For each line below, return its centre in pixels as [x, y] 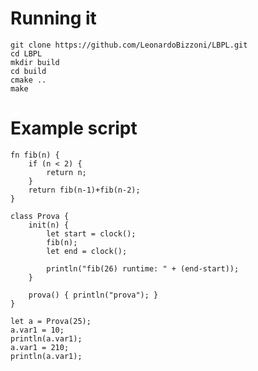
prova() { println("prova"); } [93, 295]
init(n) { [49, 225]
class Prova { [40, 216]
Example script [74, 128]
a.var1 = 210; [40, 347]
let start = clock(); [91, 233]
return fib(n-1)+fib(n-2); [84, 190]
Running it [53, 18]
